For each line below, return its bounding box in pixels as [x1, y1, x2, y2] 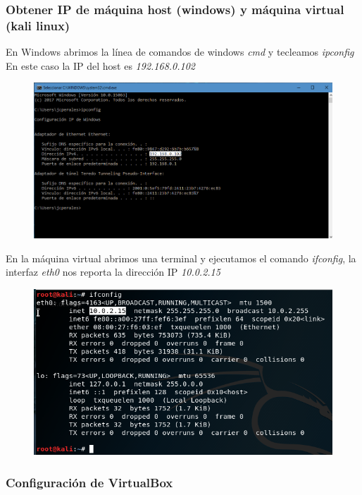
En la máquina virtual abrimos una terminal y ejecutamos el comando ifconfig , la [6, 250, 356, 265]
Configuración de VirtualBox [6, 473, 173, 491]
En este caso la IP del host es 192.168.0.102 [6, 58, 196, 73]
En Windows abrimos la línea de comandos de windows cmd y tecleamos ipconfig [6, 44, 354, 59]
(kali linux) [6, 16, 70, 34]
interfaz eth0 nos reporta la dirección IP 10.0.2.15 [6, 264, 220, 279]
